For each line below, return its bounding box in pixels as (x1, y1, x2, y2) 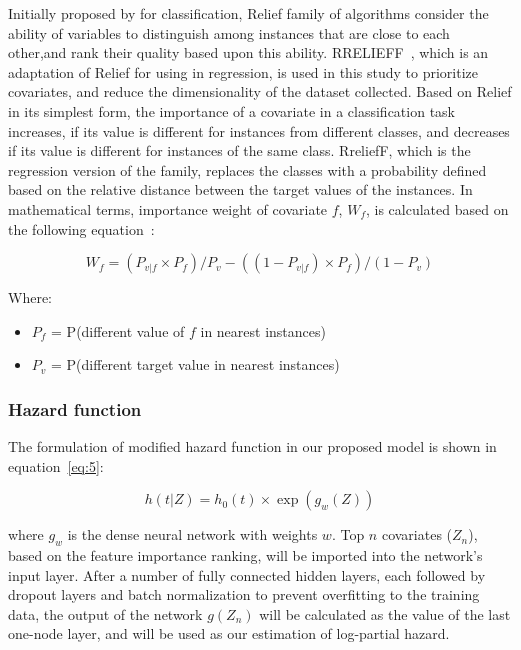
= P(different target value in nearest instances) (51, 354, 340, 375)
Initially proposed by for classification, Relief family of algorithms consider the (8, 3, 489, 23)
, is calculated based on (365, 198, 509, 219)
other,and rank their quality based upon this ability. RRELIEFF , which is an (8, 42, 489, 63)
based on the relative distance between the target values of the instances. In (8, 179, 473, 200)
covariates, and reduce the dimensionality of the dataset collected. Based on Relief (8, 81, 512, 102)
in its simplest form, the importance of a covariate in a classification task (8, 100, 455, 121)
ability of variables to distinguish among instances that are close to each (8, 22, 450, 43)
